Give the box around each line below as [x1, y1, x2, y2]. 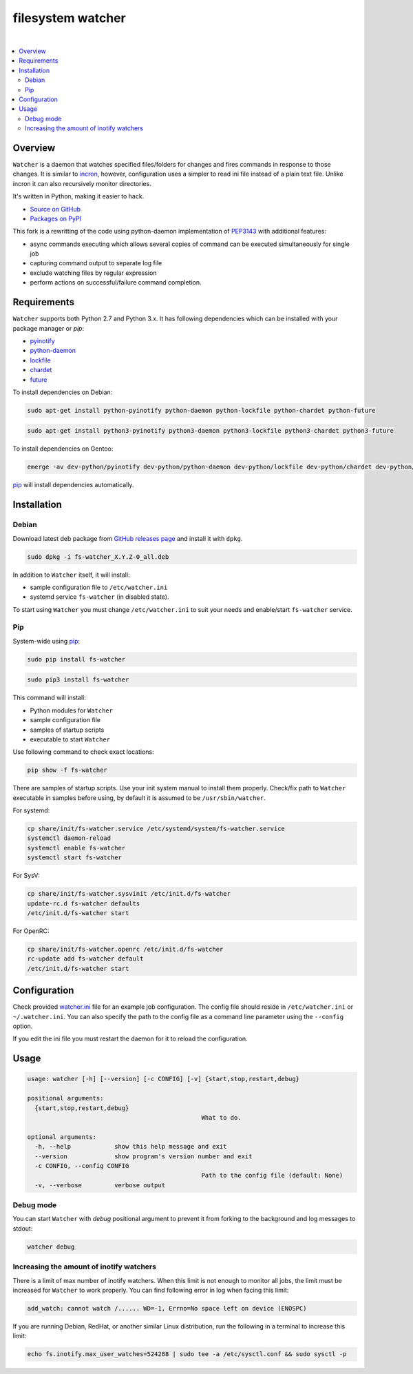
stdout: [12, 1224, 33, 1233]
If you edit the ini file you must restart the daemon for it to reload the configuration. [12, 1034, 248, 1043]
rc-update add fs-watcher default [27, 955, 144, 963]
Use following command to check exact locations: [12, 748, 154, 756]
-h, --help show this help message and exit [34, 1142, 227, 1151]
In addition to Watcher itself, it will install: [12, 571, 130, 579]
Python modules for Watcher [30, 706, 114, 715]
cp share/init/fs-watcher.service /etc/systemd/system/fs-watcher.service [27, 825, 286, 833]
